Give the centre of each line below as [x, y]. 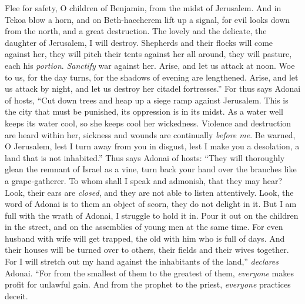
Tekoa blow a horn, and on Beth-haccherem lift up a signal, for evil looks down [148, 19]
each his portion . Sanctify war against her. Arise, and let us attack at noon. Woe [150, 65]
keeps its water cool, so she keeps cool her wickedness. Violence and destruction [148, 123]
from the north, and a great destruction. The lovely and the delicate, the [136, 31]
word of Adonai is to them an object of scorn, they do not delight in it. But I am [151, 204]
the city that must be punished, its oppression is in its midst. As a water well [144, 111]
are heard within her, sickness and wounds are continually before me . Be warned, [150, 134]
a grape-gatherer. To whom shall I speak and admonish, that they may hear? [144, 180]
